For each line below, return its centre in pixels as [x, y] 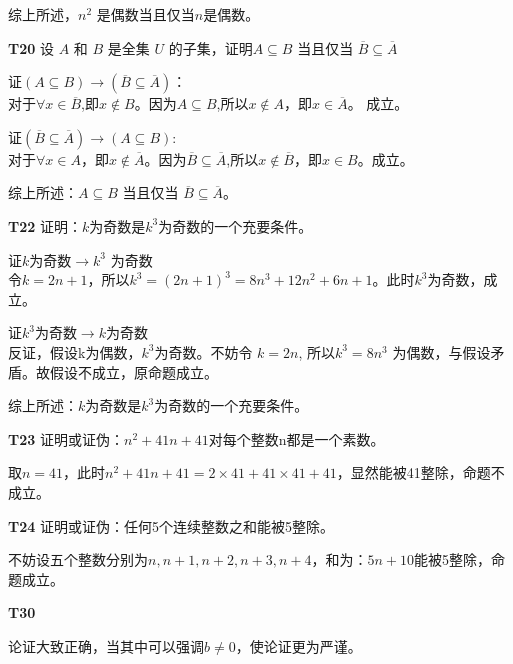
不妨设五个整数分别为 [78, 559]
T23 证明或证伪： [66, 438]
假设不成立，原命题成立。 [133, 371]
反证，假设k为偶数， [75, 351]
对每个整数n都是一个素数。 [296, 438]
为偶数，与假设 [441, 351]
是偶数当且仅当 [145, 14]
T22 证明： [45, 225]
